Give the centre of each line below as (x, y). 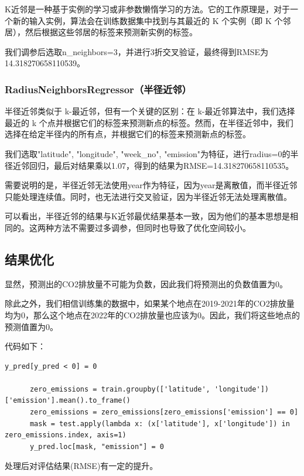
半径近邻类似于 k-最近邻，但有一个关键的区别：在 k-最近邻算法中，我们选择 (150, 111)
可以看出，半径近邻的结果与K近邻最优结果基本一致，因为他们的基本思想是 (147, 216)
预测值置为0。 (31, 326)
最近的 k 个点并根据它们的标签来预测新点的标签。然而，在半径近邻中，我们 (149, 122)
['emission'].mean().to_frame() (68, 401)
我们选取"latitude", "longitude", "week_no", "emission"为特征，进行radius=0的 (148, 153)
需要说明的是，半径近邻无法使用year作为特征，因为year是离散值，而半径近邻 (151, 185)
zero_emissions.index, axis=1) (66, 435)
